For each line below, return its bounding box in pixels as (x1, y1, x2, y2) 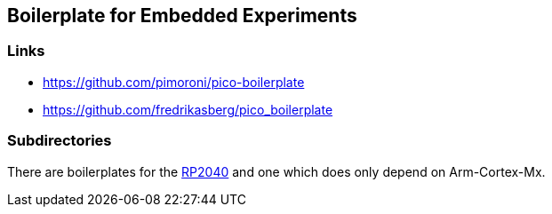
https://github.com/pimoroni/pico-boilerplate (43, 74, 305, 90)
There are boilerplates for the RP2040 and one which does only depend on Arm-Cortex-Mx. (7, 163, 546, 179)
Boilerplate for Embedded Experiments (7, 4, 357, 27)
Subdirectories (7, 131, 112, 150)
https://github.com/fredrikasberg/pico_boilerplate (43, 101, 333, 117)
